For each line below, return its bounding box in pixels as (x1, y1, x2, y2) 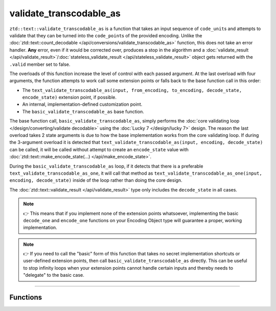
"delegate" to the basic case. (23, 272, 84, 278)
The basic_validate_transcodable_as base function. (22, 108, 144, 114)
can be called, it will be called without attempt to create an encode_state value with (9, 146, 189, 153)
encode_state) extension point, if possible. (22, 94, 117, 101)
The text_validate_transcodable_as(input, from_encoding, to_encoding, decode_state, (22, 87, 242, 93)
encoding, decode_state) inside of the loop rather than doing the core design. (9, 177, 182, 183)
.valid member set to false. (9, 61, 71, 67)
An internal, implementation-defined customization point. (22, 101, 143, 107)
